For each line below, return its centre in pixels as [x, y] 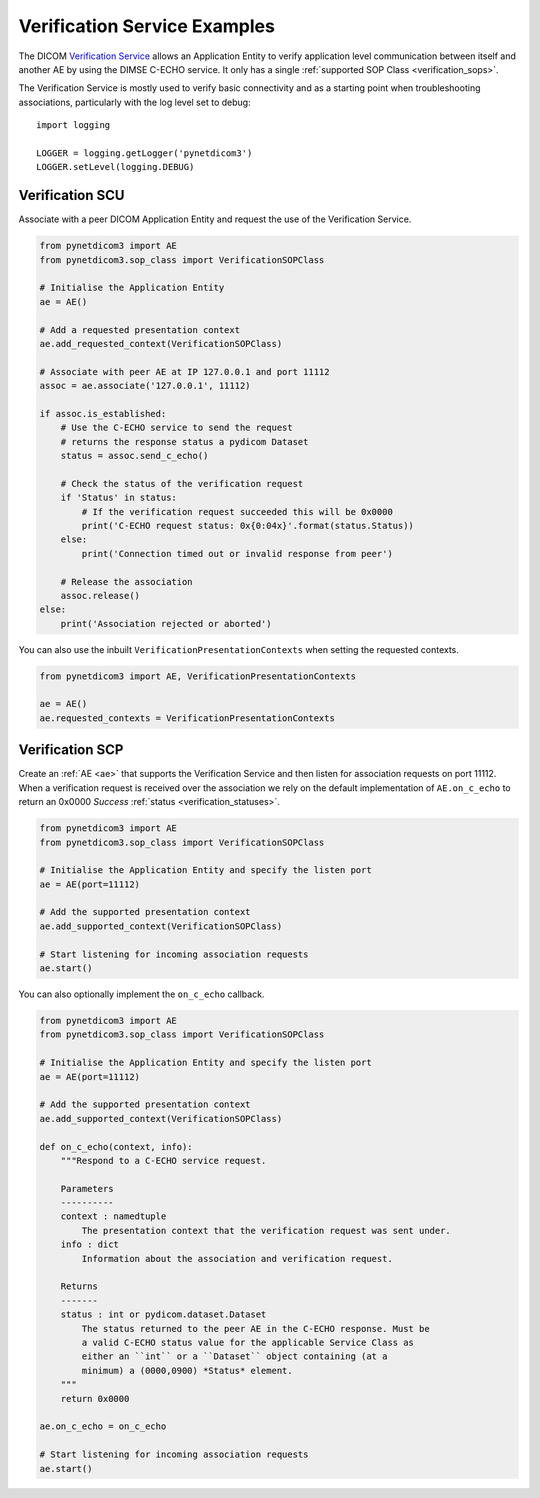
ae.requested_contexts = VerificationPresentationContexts [187, 718]
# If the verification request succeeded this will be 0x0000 [237, 511]
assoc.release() [100, 595]
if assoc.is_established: [103, 413]
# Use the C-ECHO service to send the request [177, 428]
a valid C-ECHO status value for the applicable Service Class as [248, 1342]
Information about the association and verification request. [237, 1258]
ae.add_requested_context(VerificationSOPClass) [161, 343]
